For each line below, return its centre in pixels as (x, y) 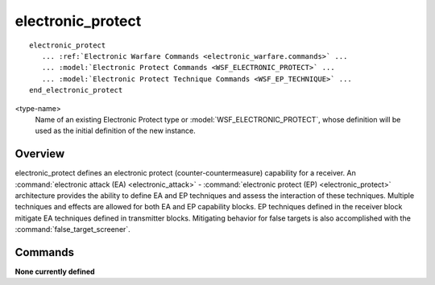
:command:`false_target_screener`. (72, 229)
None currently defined (55, 272)
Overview (40, 154)
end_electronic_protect (76, 90)
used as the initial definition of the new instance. (116, 131)
